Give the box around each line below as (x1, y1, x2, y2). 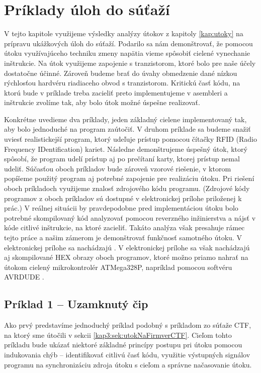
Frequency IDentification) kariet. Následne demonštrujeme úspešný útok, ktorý (4, 143, 247, 154)
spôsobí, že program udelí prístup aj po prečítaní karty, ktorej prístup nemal (4, 153, 240, 164)
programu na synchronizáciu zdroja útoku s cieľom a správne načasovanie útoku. (4, 359, 252, 369)
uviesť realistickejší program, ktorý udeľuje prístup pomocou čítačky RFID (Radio (4, 134, 257, 144)
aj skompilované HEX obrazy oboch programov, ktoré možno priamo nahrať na (4, 252, 248, 262)
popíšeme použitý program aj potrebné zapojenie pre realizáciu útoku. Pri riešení (4, 173, 254, 183)
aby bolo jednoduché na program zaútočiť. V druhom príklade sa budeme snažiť (4, 124, 251, 134)
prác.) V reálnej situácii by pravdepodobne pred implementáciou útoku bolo (4, 203, 238, 213)
